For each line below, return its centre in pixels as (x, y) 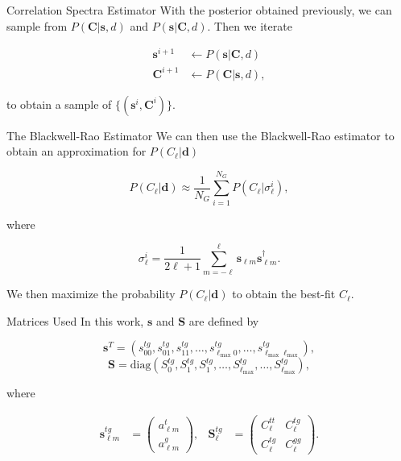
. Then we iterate (250, 25)
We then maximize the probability (91, 294)
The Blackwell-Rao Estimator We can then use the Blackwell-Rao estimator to (200, 135)
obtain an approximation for (76, 151)
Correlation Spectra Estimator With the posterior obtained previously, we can (199, 10)
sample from (37, 25)
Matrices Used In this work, (75, 320)
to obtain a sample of (59, 104)
